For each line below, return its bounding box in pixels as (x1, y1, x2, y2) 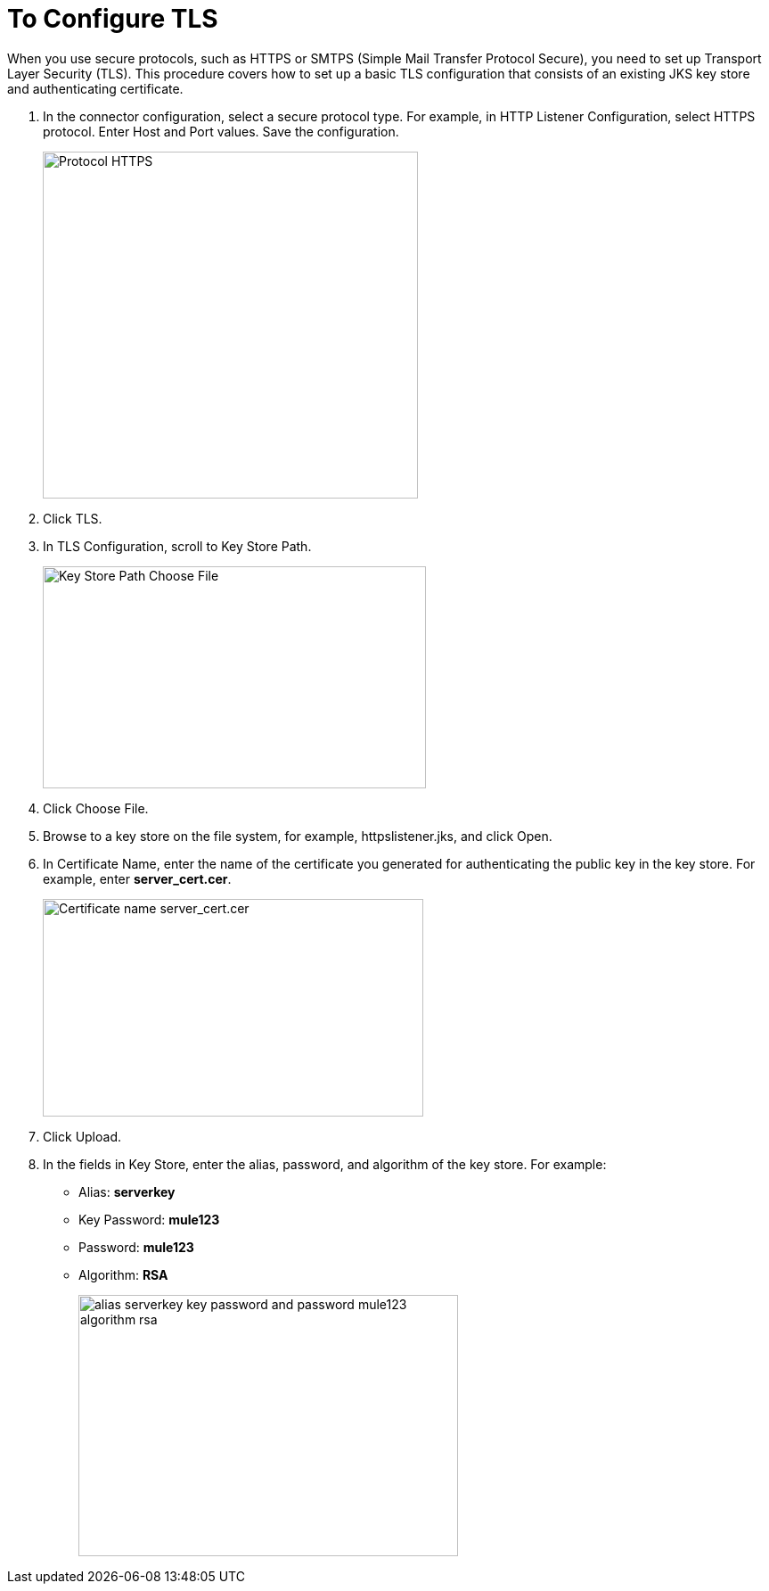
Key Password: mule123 (78, 1211, 220, 1227)
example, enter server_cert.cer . (43, 870, 232, 886)
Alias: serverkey (78, 1183, 176, 1199)
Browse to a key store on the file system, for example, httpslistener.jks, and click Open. (43, 828, 552, 844)
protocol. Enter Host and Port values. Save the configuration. (43, 123, 399, 139)
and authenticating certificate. (7, 80, 184, 96)
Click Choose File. (43, 800, 149, 816)
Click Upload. (43, 1128, 122, 1144)
